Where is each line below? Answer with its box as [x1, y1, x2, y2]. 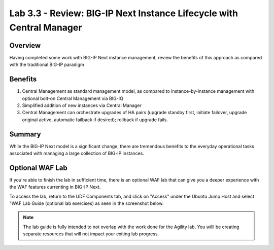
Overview [9, 41, 41, 50]
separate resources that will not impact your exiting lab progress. [23, 231, 159, 237]
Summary [9, 130, 41, 138]
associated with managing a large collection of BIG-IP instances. [9, 150, 145, 157]
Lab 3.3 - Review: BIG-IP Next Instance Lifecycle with [9, 8, 238, 19]
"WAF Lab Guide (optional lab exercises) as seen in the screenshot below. [9, 200, 164, 206]
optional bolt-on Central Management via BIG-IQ [22, 95, 124, 101]
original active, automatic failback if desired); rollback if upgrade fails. [22, 117, 168, 123]
